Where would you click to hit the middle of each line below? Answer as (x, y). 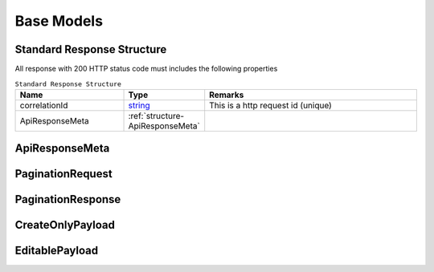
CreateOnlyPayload (65, 225)
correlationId (44, 105)
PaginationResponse (68, 199)
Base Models (59, 21)
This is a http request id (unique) (271, 105)
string (139, 105)
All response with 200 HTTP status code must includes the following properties (146, 69)
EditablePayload (57, 251)
